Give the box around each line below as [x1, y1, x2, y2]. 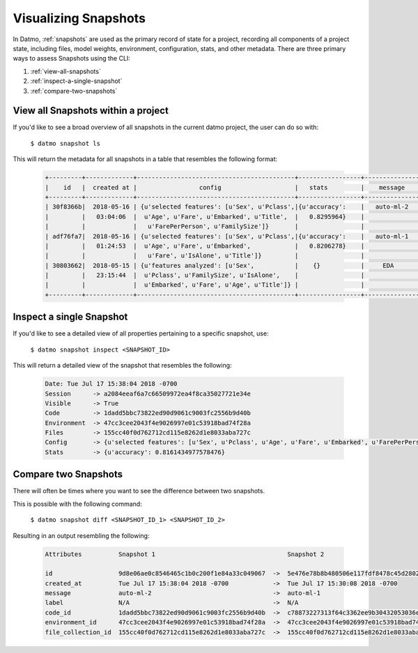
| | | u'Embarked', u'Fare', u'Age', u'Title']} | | [45, 281, 365, 289]
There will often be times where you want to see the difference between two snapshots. [13, 487, 265, 495]
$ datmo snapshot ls [30, 140, 101, 147]
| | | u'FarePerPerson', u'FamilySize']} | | [45, 223, 365, 230]
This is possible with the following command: [13, 500, 142, 508]
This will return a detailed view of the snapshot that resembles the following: [13, 361, 233, 370]
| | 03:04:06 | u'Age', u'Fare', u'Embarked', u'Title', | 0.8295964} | [45, 213, 365, 220]
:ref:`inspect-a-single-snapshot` [30, 77, 123, 85]
